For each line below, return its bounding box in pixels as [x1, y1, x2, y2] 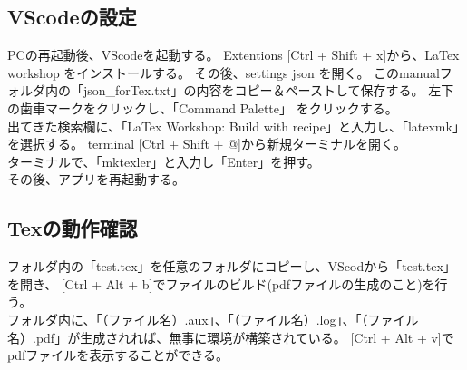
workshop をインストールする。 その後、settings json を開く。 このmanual [7, 63, 440, 82]
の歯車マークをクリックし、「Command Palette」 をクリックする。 [7, 98, 398, 117]
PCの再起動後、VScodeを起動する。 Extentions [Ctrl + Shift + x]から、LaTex [7, 45, 460, 64]
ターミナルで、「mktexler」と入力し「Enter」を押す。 [7, 151, 320, 170]
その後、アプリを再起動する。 [7, 170, 185, 189]
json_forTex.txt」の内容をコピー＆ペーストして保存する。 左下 [83, 81, 454, 100]
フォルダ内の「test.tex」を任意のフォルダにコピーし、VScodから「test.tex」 [7, 257, 456, 276]
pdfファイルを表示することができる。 [7, 346, 229, 365]
